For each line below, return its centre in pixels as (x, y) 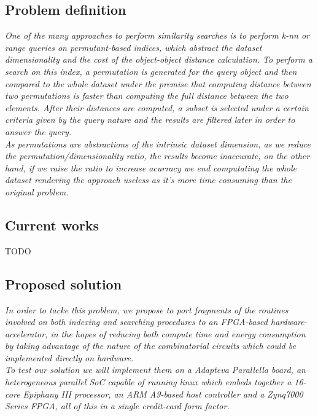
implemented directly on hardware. (69, 357)
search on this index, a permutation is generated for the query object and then (151, 71)
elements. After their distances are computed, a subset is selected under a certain (157, 107)
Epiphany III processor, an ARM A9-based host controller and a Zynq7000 (163, 394)
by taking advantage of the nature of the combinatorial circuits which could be (150, 346)
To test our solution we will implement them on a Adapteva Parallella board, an (155, 370)
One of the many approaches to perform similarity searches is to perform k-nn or (157, 35)
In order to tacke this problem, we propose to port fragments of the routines (147, 309)
